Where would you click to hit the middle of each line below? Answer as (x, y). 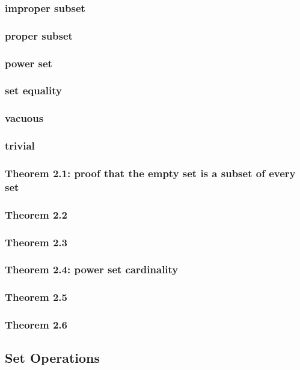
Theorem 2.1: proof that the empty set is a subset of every (150, 173)
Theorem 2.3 (36, 242)
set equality (33, 90)
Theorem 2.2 (36, 214)
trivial (20, 146)
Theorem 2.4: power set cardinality (92, 269)
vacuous (24, 118)
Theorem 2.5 (36, 297)
